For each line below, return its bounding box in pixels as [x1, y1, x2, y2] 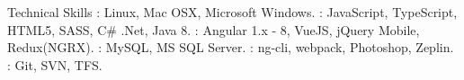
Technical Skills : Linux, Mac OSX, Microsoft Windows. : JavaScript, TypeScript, [7, 3, 458, 21]
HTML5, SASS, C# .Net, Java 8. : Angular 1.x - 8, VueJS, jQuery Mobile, [7, 20, 420, 39]
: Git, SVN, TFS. [7, 55, 103, 74]
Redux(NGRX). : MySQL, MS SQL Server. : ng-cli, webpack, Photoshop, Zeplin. [7, 38, 454, 57]
